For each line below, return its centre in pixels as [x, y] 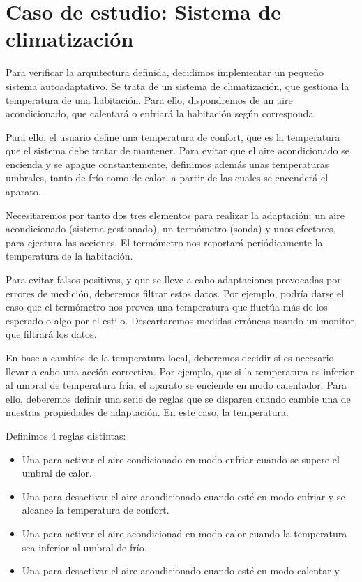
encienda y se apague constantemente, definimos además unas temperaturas [167, 164]
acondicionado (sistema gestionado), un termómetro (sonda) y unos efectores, [171, 229]
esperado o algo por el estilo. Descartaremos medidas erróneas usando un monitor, [181, 320]
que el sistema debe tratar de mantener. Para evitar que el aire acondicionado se [178, 150]
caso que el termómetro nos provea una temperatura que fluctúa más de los [167, 307]
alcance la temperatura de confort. [96, 510]
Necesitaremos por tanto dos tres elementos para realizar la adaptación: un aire [175, 215]
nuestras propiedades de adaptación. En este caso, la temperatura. [147, 412]
